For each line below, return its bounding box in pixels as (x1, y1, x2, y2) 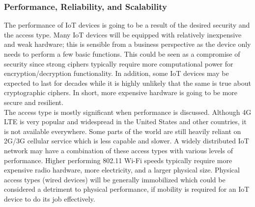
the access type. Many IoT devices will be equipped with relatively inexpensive (4, 29, 242, 39)
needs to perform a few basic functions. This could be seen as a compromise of (4, 49, 240, 59)
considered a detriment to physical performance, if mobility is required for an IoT (4, 184, 250, 194)
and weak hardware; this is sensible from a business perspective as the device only (4, 39, 251, 49)
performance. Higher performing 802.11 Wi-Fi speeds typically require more (4, 155, 232, 165)
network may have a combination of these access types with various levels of (4, 145, 233, 155)
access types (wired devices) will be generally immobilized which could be (4, 174, 226, 184)
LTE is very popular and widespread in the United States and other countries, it (4, 116, 247, 127)
